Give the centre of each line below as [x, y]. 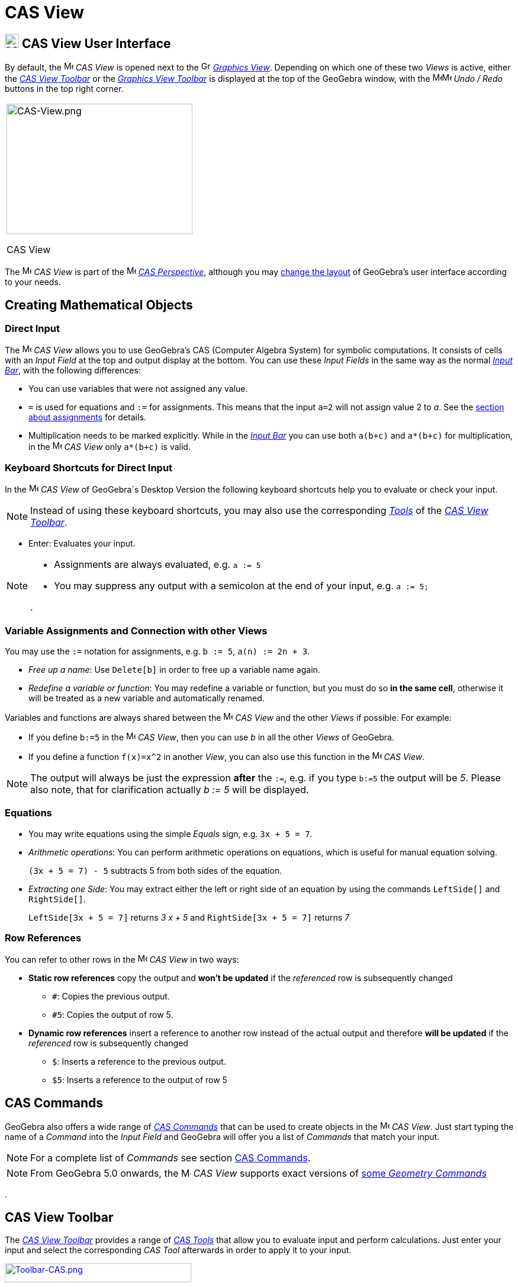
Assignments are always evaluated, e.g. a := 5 [157, 565]
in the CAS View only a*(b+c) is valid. [110, 447]
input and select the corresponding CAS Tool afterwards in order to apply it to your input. [178, 1250]
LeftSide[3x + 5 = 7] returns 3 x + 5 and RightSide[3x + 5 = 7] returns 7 [189, 917]
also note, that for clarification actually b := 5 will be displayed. [170, 789]
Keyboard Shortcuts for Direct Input [89, 467]
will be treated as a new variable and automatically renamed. [147, 698]
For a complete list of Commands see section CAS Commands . [170, 1158]
